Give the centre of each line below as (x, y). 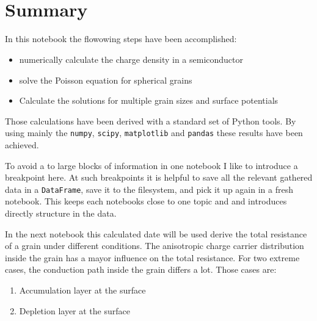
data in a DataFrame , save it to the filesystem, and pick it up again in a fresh (149, 189)
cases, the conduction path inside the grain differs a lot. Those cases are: (141, 269)
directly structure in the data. (61, 213)
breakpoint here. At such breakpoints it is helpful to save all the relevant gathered (159, 177)
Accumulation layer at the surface (82, 290)
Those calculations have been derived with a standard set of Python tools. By (151, 121)
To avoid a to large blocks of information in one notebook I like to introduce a (151, 165)
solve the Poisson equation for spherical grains (106, 80)
